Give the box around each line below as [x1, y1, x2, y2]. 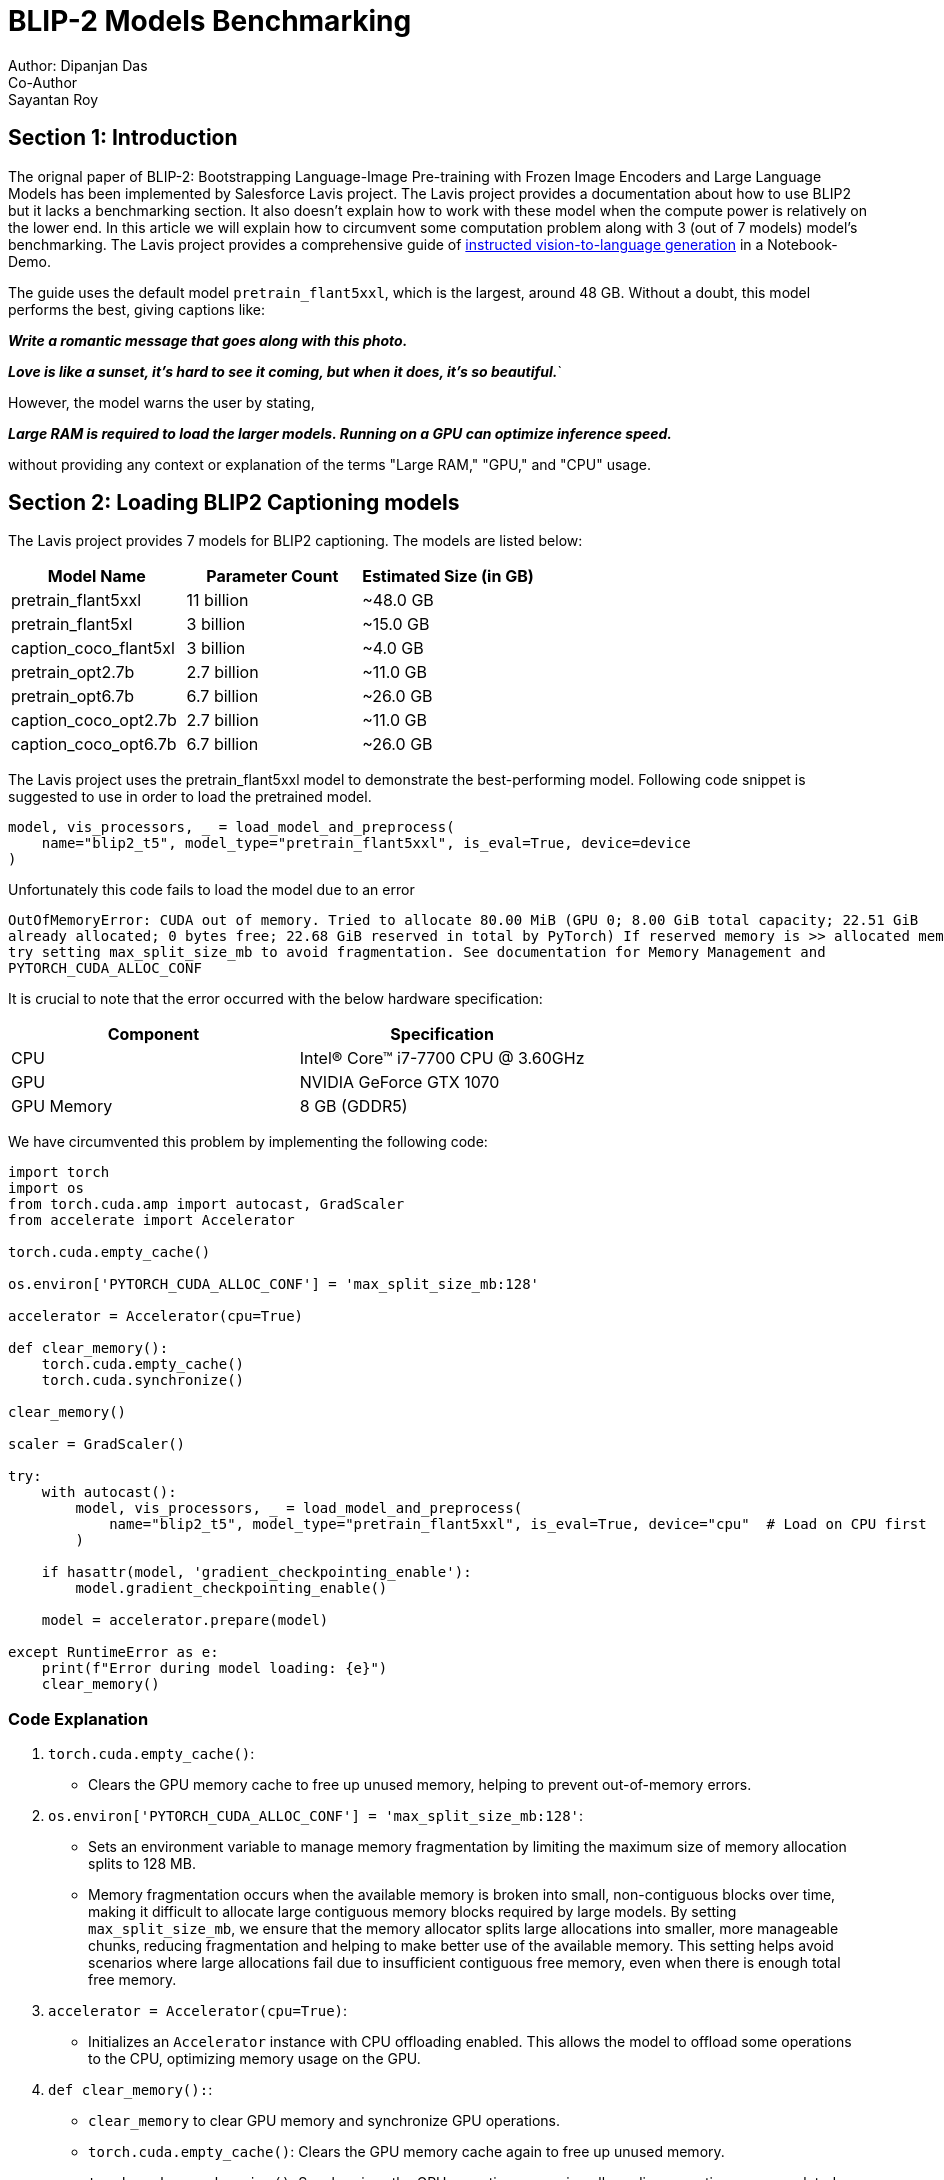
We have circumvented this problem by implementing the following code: [8, 1133, 488, 1151]
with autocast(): [41, 1484, 177, 1501]
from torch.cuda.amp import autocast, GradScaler [8, 1196, 405, 1213]
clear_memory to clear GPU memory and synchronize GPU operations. [88, 2112, 560, 2130]
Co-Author [8, 73, 78, 91]
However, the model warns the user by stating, [8, 393, 315, 411]
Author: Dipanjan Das [8, 56, 148, 74]
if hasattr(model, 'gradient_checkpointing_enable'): [41, 1564, 472, 1581]
